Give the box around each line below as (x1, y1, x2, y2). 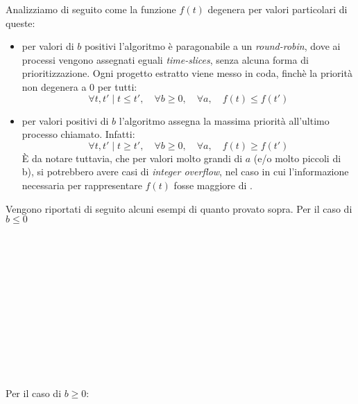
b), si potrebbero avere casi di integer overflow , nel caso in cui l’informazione (22, 164, 349, 179)
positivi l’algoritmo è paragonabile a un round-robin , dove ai (84, 39, 341, 53)
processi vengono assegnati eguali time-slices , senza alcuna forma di (22, 52, 309, 67)
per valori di (22, 39, 74, 53)
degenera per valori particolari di (207, 2, 348, 16)
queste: (6, 15, 35, 30)
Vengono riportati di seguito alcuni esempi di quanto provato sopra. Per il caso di (6, 201, 352, 216)
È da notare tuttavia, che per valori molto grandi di (22, 150, 243, 165)
